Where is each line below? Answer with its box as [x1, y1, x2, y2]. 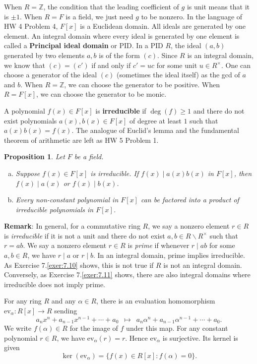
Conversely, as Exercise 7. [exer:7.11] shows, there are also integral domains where [4, 269, 251, 280]
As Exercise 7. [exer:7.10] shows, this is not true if [4, 259, 154, 270]
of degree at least [129, 115, 182, 125]
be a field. [74, 151, 104, 162]
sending [54, 305, 77, 316]
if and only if [91, 60, 131, 70]
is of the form [99, 50, 140, 60]
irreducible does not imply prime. [4, 279, 105, 289]
